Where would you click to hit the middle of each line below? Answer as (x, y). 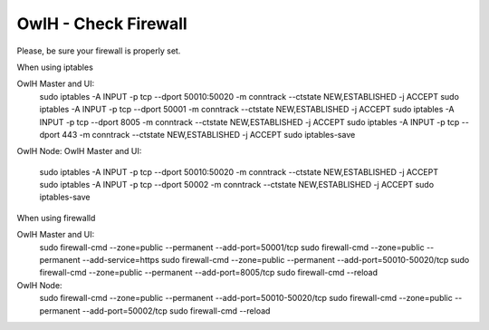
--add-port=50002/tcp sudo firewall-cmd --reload (176, 311)
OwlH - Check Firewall (102, 24)
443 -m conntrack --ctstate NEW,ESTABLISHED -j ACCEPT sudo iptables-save (209, 134)
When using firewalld (56, 218)
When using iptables (55, 67)
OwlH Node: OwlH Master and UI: (79, 151)
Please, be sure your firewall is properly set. (99, 51)
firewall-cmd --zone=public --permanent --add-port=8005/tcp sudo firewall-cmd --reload (209, 273)
